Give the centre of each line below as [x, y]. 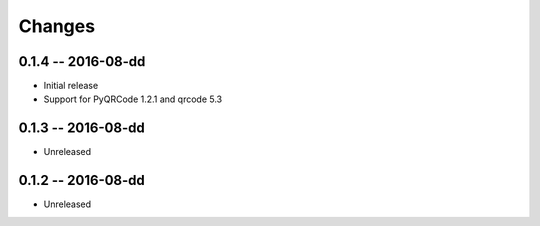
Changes [56, 26]
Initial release [71, 86]
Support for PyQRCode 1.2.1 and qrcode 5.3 [133, 99]
